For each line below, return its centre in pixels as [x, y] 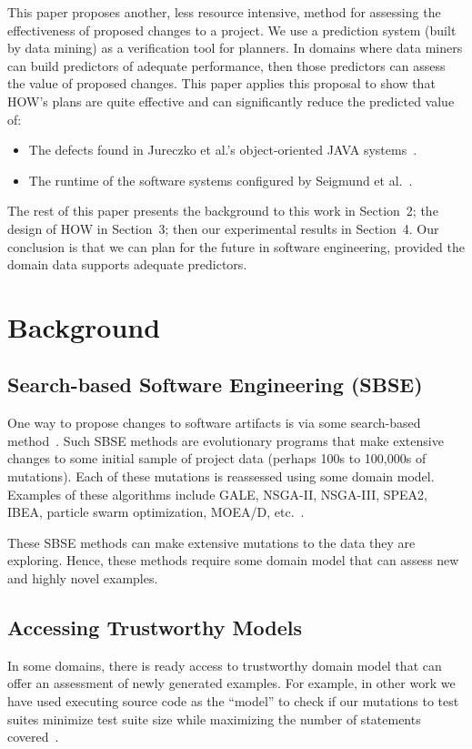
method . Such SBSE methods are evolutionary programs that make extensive [226, 440]
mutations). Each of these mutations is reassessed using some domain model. [221, 476]
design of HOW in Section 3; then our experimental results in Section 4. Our [223, 228]
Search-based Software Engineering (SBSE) [215, 385]
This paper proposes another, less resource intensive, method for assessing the [224, 12]
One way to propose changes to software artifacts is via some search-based [214, 423]
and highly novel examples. [83, 578]
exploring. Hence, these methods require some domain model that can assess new [233, 560]
